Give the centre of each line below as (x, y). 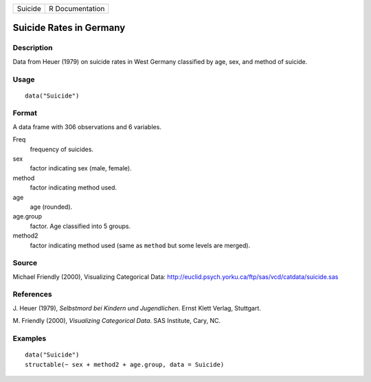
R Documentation (77, 9)
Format (25, 113)
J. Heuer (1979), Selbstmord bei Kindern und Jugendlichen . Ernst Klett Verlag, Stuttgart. (137, 308)
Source (25, 263)
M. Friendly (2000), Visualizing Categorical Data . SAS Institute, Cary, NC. (117, 321)
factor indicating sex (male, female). (81, 168)
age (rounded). (51, 207)
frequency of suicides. (62, 149)
